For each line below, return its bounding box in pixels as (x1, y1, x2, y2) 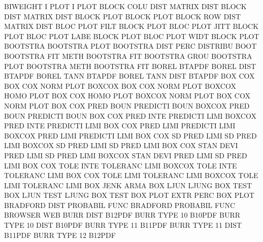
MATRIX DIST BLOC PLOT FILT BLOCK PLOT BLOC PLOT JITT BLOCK (4, 21, 259, 31)
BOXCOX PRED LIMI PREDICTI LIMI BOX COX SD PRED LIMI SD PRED (4, 130, 257, 141)
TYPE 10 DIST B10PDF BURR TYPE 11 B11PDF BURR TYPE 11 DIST (4, 220, 242, 230)
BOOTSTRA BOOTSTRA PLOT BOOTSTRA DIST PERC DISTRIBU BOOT (4, 41, 257, 51)
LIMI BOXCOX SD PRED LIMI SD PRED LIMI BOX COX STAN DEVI (4, 140, 238, 151)
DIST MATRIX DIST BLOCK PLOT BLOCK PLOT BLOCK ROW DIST (4, 11, 241, 21)
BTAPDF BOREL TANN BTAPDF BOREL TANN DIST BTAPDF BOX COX (4, 71, 255, 81)
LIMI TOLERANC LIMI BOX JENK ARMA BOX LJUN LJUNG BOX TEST (4, 180, 252, 190)
